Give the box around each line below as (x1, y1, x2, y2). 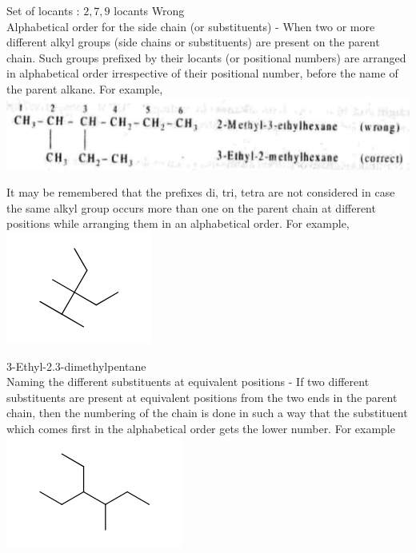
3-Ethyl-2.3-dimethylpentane (6, 357, 146, 374)
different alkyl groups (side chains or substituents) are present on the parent (6, 34, 380, 50)
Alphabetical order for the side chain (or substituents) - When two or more (6, 18, 375, 34)
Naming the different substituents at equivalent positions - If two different (6, 373, 370, 390)
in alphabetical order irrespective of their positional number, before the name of (6, 65, 398, 82)
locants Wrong (114, 2, 185, 18)
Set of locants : (6, 2, 80, 18)
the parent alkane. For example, (6, 80, 163, 97)
